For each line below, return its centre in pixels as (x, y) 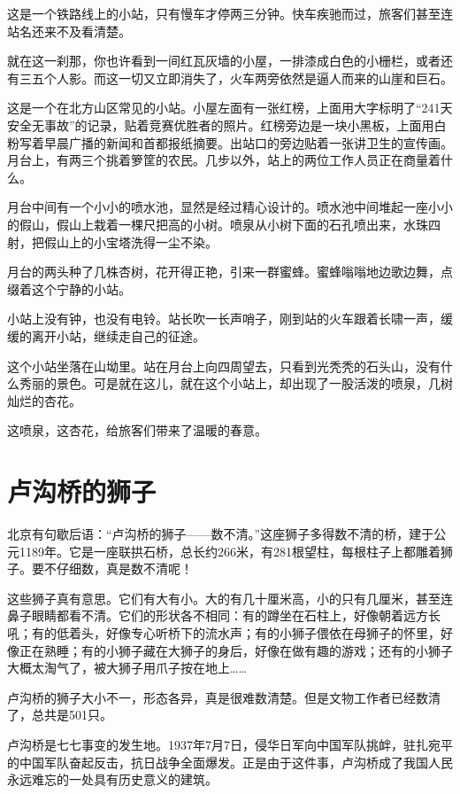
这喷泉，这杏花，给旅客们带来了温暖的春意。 (137, 430)
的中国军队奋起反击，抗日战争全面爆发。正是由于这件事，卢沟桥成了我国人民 (230, 762)
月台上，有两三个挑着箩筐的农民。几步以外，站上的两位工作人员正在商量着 (224, 160)
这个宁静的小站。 (81, 288)
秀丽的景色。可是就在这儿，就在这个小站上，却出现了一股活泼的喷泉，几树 (236, 383)
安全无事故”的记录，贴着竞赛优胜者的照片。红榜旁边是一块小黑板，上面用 (221, 125)
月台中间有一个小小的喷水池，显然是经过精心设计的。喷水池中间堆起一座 (218, 207)
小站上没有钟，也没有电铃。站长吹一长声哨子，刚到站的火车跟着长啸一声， (224, 319)
